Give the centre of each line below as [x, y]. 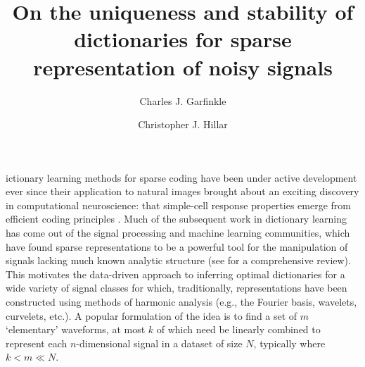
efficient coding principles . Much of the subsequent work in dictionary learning [176, 219]
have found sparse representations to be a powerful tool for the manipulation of [177, 246]
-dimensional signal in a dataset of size [159, 343]
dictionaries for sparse [183, 39]
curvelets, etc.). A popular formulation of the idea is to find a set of [152, 315]
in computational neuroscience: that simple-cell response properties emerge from [178, 205]
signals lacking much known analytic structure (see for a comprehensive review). [178, 260]
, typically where [289, 343]
